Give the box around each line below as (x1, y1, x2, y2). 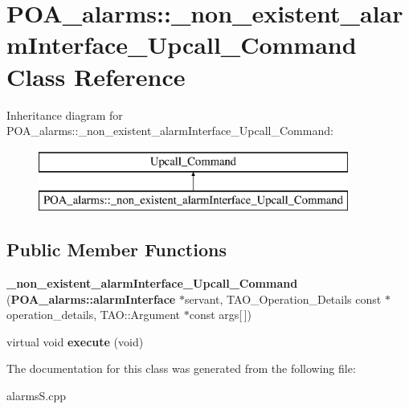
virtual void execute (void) (6, 333, 144, 350)
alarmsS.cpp (6, 387, 67, 404)
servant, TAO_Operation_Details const (184, 290, 382, 307)
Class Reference (6, 59, 186, 92)
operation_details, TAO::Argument (6, 306, 181, 323)
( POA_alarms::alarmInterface (6, 290, 176, 307)
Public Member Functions (6, 237, 227, 262)
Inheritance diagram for (6, 106, 123, 123)
